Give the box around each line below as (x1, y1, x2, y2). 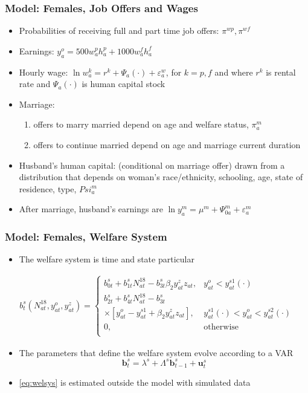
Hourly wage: (19, 65, 68, 78)
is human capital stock (82, 77, 165, 90)
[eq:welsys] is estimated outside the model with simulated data (19, 376, 251, 389)
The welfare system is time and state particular (19, 253, 194, 265)
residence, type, (19, 182, 77, 195)
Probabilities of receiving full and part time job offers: (19, 24, 219, 37)
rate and (19, 77, 51, 90)
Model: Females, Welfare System (5, 229, 167, 244)
